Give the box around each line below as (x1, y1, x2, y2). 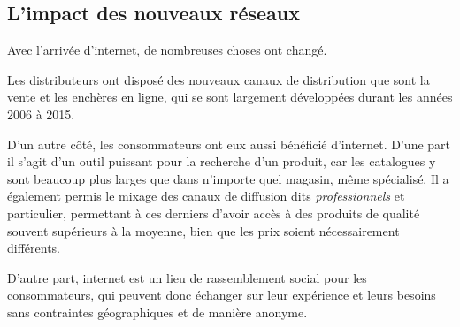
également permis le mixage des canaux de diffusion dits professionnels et (7, 186, 405, 205)
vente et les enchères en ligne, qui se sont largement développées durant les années (7, 87, 453, 106)
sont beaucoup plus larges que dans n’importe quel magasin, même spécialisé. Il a (7, 169, 449, 187)
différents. (7, 239, 61, 257)
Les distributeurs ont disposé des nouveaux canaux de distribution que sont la (7, 70, 430, 88)
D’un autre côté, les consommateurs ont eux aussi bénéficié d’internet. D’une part (7, 134, 451, 153)
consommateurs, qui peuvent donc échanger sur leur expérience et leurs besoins (7, 285, 436, 304)
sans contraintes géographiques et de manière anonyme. (7, 302, 308, 321)
